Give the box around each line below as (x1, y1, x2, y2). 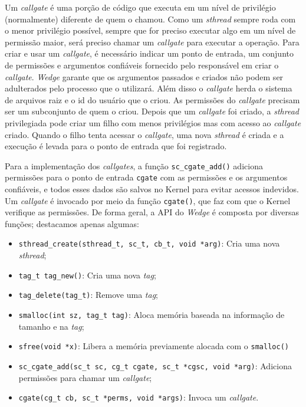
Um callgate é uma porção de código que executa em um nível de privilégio (5, 1, 276, 13)
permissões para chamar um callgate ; (18, 371, 152, 383)
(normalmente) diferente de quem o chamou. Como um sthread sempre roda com (5, 12, 296, 25)
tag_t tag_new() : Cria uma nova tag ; (18, 268, 156, 281)
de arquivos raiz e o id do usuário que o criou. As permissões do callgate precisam (5, 93, 300, 106)
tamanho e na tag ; (18, 320, 84, 332)
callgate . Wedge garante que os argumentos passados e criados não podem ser (5, 70, 284, 83)
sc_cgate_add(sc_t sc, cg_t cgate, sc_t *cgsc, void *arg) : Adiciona (18, 359, 292, 372)
